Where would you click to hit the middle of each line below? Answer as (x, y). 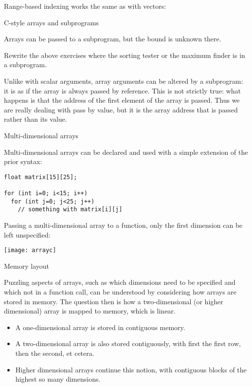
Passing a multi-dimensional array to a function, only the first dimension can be (123, 225)
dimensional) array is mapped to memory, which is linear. (90, 311)
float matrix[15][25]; (41, 177)
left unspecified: (27, 234)
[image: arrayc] (30, 250)
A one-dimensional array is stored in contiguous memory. (100, 327)
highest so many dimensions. (58, 379)
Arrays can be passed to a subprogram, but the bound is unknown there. (113, 39)
